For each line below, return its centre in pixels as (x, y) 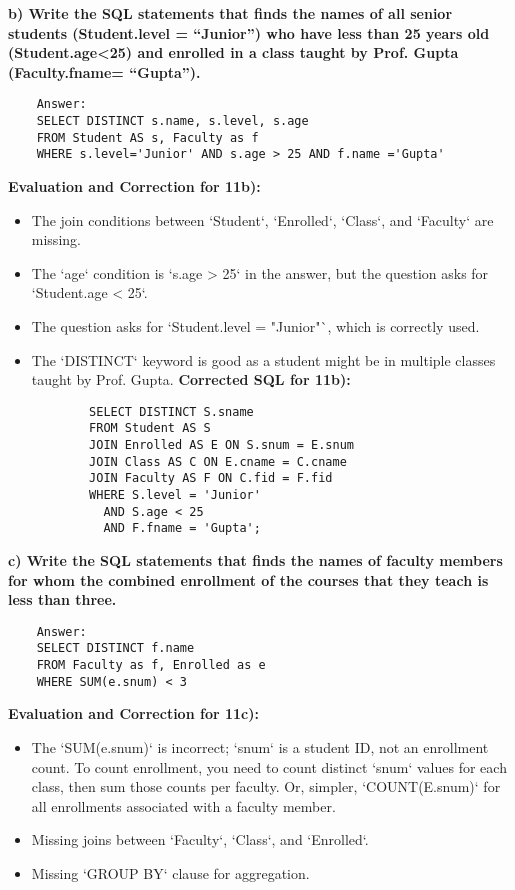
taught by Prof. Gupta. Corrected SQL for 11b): (191, 379)
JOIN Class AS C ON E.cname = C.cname (218, 461)
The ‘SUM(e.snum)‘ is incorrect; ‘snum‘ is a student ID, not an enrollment (260, 747)
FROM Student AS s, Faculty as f (147, 137)
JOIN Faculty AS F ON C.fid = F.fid (211, 478)
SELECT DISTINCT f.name (115, 648)
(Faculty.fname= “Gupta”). (104, 71)
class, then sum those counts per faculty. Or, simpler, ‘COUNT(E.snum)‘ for (266, 786)
